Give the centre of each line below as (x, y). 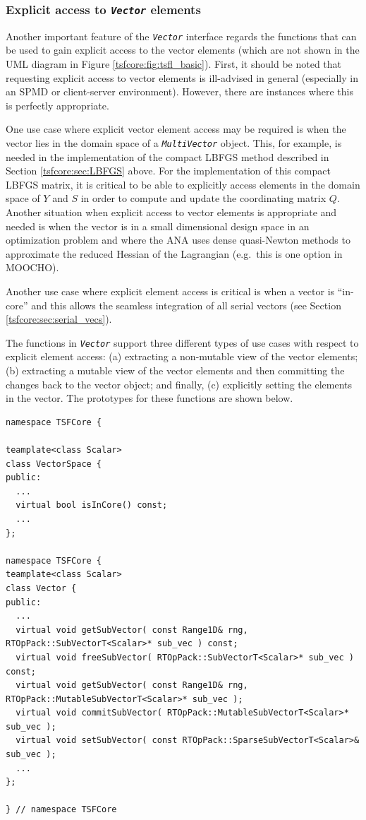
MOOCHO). (32, 267)
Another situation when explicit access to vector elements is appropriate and (171, 212)
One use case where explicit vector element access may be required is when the (176, 129)
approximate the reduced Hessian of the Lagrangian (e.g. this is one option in (174, 253)
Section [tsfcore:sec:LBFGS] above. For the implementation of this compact (168, 171)
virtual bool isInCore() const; (92, 505)
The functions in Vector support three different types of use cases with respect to (182, 342)
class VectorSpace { (54, 464)
